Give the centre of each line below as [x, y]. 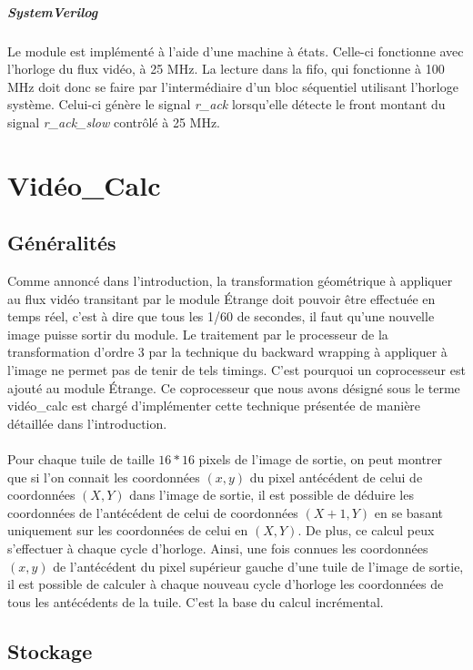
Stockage [50, 650]
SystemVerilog [53, 11]
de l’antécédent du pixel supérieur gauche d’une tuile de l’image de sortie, [258, 566]
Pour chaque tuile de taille [81, 459]
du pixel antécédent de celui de [336, 477]
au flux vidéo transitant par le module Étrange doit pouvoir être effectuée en [221, 298]
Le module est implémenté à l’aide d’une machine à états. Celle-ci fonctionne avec [236, 51]
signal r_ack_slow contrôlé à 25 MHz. [114, 122]
